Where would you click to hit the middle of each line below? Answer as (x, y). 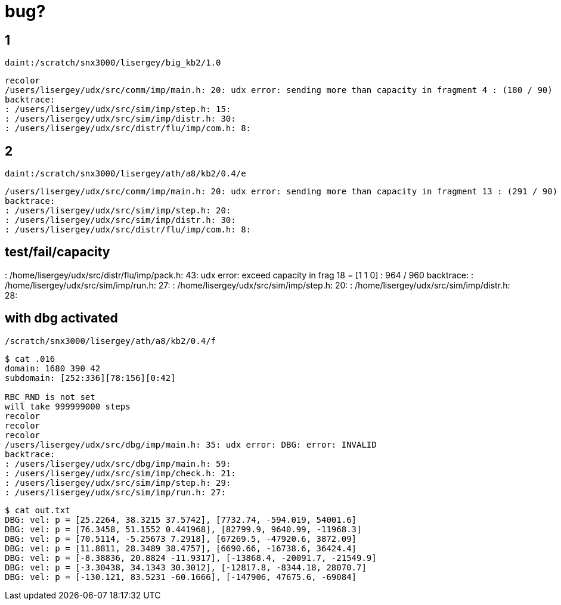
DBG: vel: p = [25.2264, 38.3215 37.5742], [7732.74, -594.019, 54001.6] (181, 519)
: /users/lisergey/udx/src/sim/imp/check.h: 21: (120, 473)
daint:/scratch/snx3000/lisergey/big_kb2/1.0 (113, 63)
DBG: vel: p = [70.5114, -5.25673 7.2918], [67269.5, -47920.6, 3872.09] (181, 539)
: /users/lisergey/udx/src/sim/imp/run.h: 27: (115, 492)
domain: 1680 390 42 (53, 368)
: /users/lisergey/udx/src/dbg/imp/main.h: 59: (118, 463)
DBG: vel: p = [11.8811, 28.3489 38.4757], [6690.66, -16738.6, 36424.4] (181, 548)
